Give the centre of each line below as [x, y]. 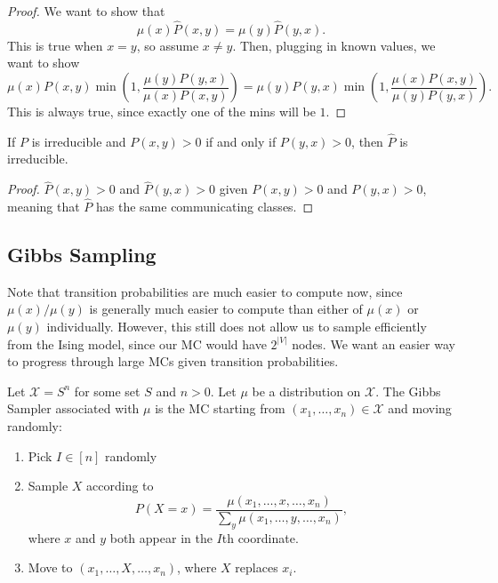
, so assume [168, 45]
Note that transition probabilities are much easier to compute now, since [205, 291]
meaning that [44, 207]
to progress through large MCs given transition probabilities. [173, 361]
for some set [107, 391]
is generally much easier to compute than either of [226, 309]
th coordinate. [260, 537]
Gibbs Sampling [82, 255]
